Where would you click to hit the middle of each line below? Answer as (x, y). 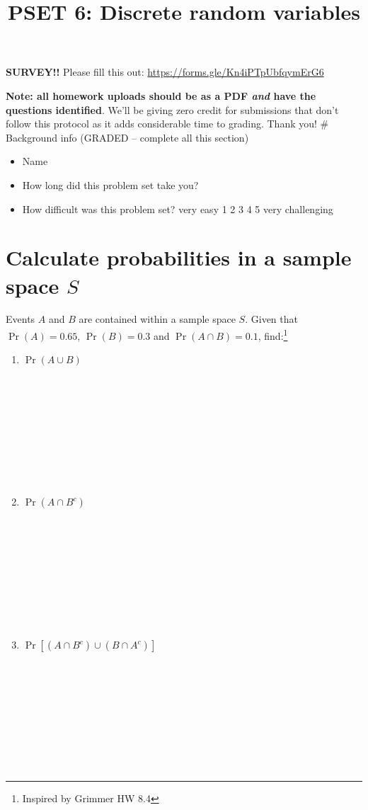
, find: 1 (273, 335)
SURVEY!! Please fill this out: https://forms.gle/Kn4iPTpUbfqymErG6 (165, 72)
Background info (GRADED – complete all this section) (127, 137)
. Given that (271, 319)
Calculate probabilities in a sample (179, 257)
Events (21, 319)
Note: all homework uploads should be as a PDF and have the (161, 95)
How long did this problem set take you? (110, 184)
